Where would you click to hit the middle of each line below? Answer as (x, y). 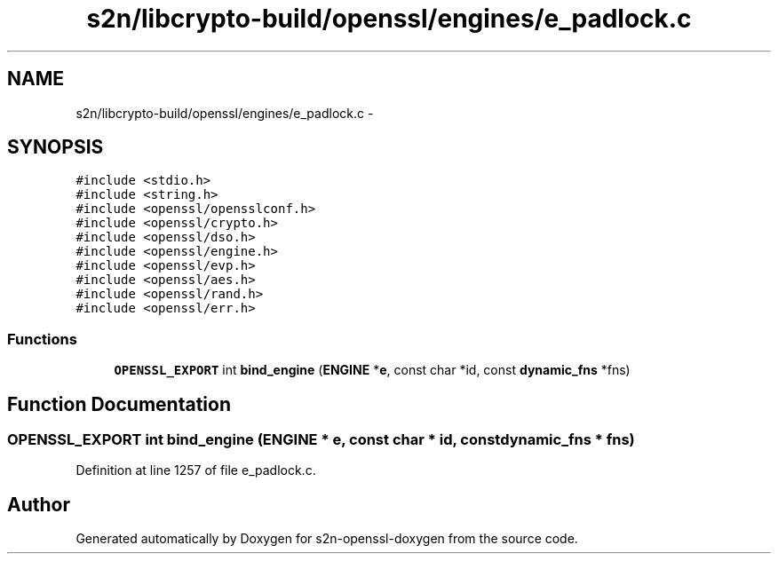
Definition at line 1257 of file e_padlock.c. (196, 470)
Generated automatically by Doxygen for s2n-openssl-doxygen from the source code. (327, 539)
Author (39, 504)
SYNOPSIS (56, 147)
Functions (42, 339)
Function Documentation (119, 404)
